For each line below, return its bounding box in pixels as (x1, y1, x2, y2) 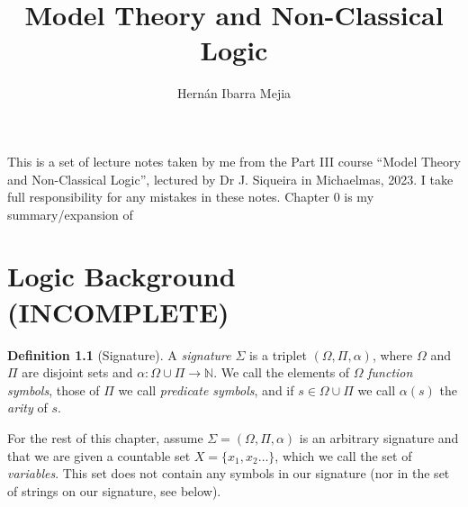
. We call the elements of (213, 363, 350, 382)
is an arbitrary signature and (299, 428, 459, 447)
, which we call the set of (274, 446, 412, 465)
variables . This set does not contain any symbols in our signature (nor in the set (7, 464, 450, 483)
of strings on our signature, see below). (7, 481, 221, 500)
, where (372, 345, 413, 364)
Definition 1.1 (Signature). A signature (7, 345, 231, 364)
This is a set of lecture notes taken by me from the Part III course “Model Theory (7, 151, 461, 170)
